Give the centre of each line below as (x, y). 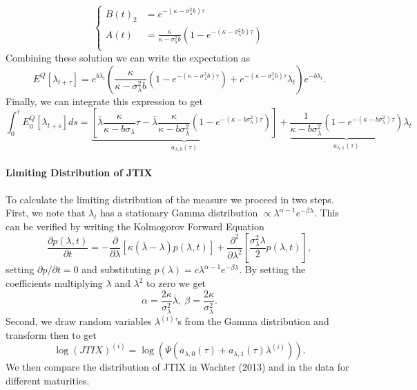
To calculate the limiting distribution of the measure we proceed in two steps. (170, 199)
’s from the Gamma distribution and (252, 321)
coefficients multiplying (54, 283)
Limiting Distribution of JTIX (79, 173)
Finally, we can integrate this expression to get (104, 101)
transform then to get (51, 334)
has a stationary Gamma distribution (179, 213)
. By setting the (272, 269)
